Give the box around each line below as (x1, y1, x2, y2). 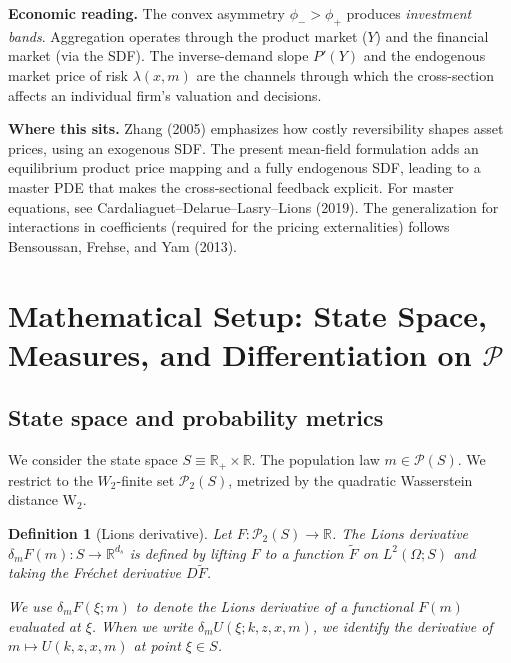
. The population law (251, 449, 380, 470)
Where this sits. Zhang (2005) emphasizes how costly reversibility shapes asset (8, 118, 504, 139)
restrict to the (8, 469, 93, 490)
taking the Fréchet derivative (8, 562, 182, 583)
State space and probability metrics (8, 402, 384, 433)
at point (133, 635, 181, 656)
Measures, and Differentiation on (8, 333, 472, 374)
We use (8, 595, 53, 616)
